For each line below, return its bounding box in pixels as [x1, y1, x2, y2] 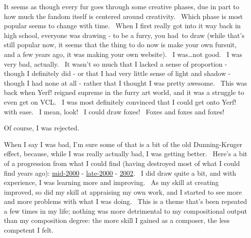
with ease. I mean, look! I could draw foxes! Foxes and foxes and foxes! [4, 106, 225, 116]
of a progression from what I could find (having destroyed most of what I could [4, 158, 240, 168]
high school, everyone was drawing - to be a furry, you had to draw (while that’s [4, 30, 245, 40]
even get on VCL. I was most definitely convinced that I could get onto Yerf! [4, 96, 236, 107]
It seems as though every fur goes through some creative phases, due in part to [4, 1, 239, 11]
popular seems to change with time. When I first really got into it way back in [4, 20, 241, 31]
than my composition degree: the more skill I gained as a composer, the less [4, 215, 230, 225]
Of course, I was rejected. [4, 123, 79, 133]
